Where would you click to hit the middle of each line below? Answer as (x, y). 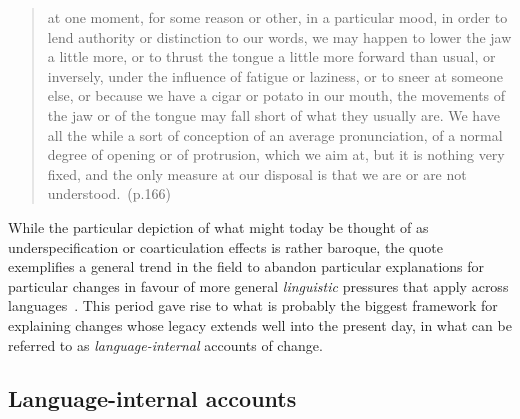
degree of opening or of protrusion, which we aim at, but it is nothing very (276, 154)
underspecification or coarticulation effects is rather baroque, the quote (225, 246)
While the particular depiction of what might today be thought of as (218, 226)
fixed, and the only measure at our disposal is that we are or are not (257, 173)
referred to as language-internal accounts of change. (165, 344)
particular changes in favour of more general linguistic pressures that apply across (258, 285)
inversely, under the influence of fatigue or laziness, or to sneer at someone (275, 75)
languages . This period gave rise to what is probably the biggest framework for (253, 305)
